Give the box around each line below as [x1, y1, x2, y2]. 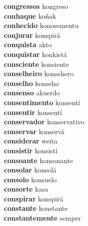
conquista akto [4, 39, 52, 50]
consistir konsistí [4, 145, 58, 155]
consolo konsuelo [4, 174, 57, 184]
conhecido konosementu [4, 20, 79, 30]
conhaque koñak [4, 10, 56, 21]
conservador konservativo [4, 116, 85, 127]
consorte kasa [4, 184, 48, 194]
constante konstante [4, 203, 68, 213]
